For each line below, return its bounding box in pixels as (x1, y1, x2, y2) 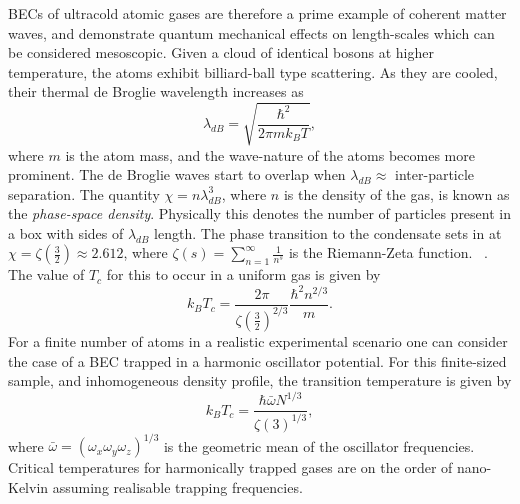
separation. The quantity (8, 183, 160, 204)
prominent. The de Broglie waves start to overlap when (8, 164, 346, 185)
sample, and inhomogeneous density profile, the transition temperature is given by (8, 370, 512, 391)
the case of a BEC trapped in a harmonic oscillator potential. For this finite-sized (8, 350, 507, 371)
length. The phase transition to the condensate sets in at (154, 222, 502, 243)
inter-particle (395, 164, 475, 185)
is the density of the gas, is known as (283, 183, 510, 204)
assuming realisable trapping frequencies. (52, 476, 303, 497)
